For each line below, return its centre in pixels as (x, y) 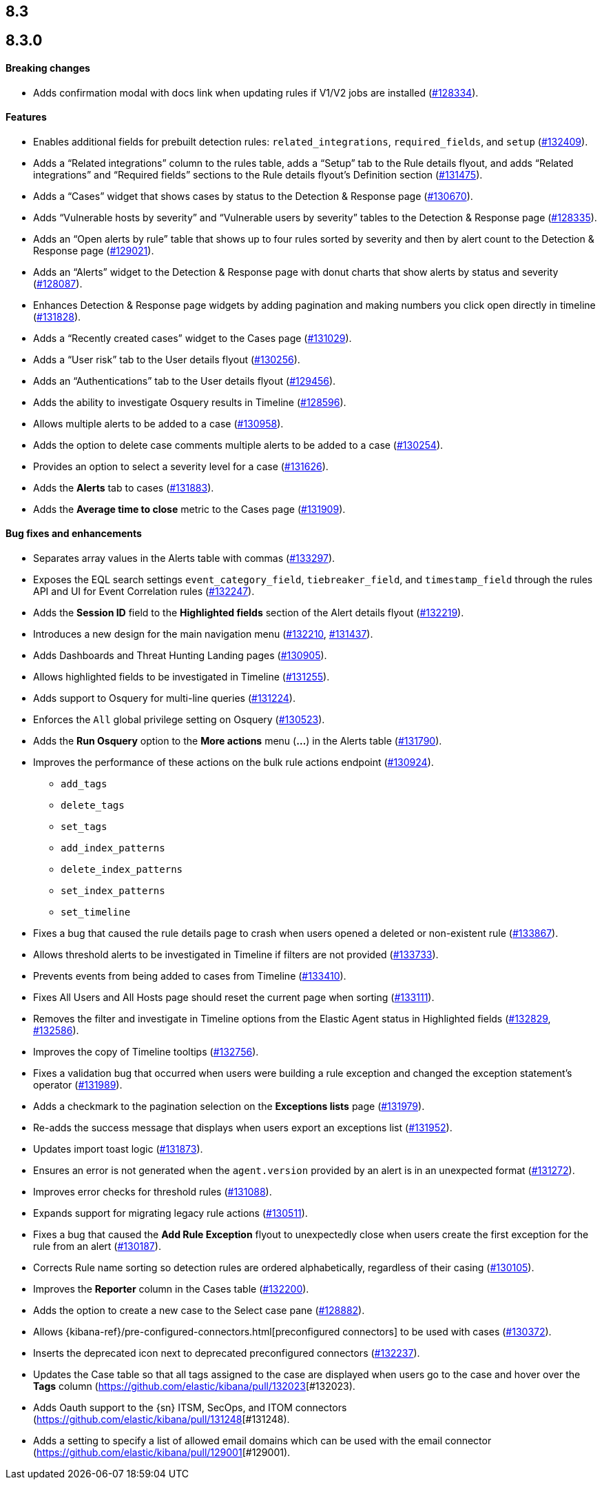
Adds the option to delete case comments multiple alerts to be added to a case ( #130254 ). (238, 445)
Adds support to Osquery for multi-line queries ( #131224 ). (164, 698)
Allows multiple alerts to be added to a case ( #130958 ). (158, 423)
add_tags (84, 784)
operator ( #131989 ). (78, 1085)
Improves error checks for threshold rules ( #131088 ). (153, 1192)
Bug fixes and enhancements (74, 534)
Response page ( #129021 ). (94, 250)
